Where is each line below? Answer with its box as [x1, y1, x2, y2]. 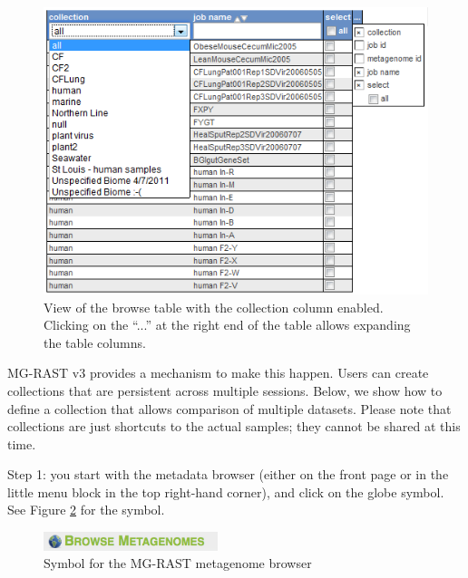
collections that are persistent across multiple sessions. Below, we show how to [7, 381, 443, 400]
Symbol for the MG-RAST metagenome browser [44, 554, 312, 573]
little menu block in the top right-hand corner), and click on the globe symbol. [7, 482, 444, 501]
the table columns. [44, 332, 146, 352]
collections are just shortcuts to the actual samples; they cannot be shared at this [7, 417, 461, 436]
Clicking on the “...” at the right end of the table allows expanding [44, 315, 411, 334]
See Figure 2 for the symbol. [7, 500, 165, 519]
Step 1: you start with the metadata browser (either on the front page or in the [7, 465, 449, 484]
